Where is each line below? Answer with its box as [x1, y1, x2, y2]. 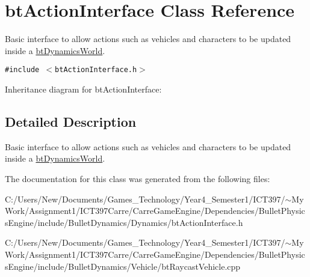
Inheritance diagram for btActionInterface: [5, 82, 162, 95]
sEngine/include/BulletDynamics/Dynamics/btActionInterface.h [5, 216, 243, 228]
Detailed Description [5, 112, 137, 130]
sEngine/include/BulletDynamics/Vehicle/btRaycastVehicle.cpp [5, 260, 241, 272]
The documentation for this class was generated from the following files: [5, 172, 270, 184]
